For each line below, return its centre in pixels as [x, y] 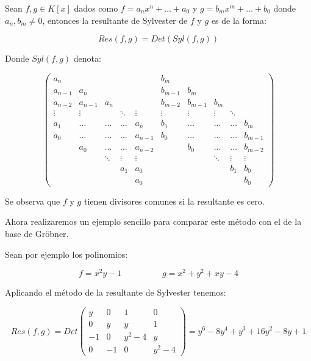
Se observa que [33, 201]
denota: [87, 58]
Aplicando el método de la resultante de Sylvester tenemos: [116, 292]
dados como [96, 8]
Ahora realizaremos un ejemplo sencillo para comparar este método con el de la [153, 221]
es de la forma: [239, 20]
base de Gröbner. [37, 233]
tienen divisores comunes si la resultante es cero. [174, 201]
